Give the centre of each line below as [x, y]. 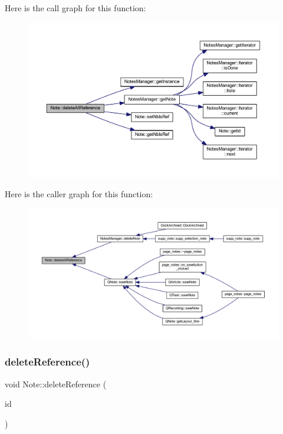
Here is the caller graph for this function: [79, 194]
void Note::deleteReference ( [56, 384]
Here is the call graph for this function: [75, 8]
